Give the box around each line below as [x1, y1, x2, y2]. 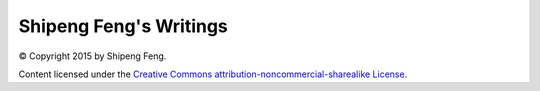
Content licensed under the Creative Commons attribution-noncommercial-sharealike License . [18, 68, 408, 80]
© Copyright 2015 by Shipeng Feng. [18, 50, 167, 62]
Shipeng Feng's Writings [18, 15, 229, 37]
